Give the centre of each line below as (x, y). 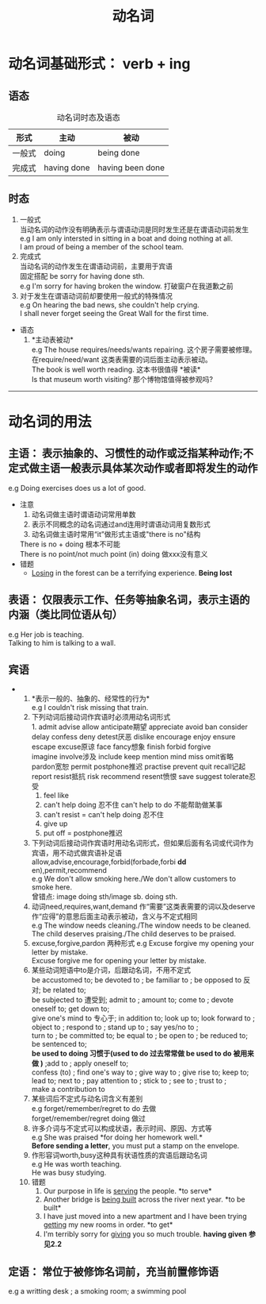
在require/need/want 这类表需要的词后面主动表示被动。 (122, 359)
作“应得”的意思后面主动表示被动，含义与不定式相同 (114, 916)
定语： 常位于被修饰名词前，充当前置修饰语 (114, 1271)
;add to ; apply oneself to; (87, 1063)
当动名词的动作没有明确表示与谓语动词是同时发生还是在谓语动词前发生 (134, 229)
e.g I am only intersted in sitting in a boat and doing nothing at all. (126, 238)
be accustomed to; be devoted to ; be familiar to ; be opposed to (137, 980)
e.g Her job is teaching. (46, 634)
